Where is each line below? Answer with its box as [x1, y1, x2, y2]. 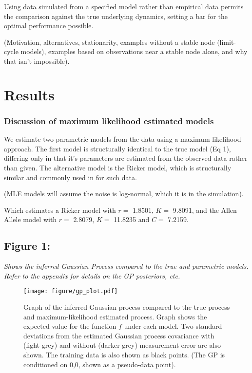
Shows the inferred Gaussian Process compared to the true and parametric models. [4, 261, 249, 271]
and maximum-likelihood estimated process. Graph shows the [23, 311, 207, 321]
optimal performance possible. [4, 20, 94, 31]
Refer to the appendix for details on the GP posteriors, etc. [4, 270, 180, 280]
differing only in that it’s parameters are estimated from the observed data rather [4, 153, 248, 163]
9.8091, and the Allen [173, 205, 237, 215]
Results [4, 84, 55, 104]
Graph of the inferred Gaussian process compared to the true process [23, 301, 230, 312]
